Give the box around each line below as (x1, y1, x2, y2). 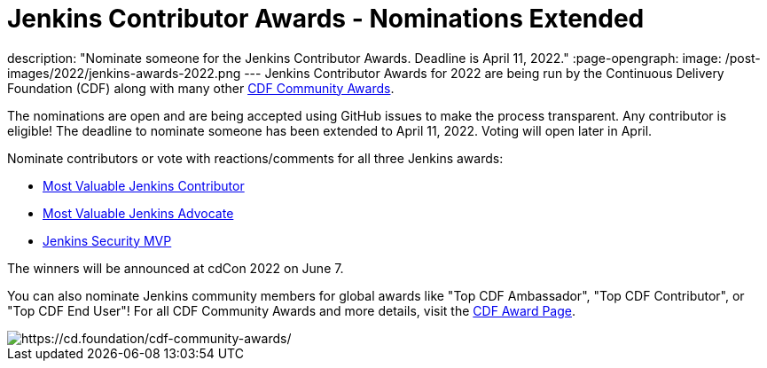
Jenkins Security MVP (43, 232, 172, 248)
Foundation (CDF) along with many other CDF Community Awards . (7, 80, 395, 96)
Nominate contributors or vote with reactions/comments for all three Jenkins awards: (7, 150, 504, 166)
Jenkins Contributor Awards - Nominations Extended (7, 4, 645, 34)
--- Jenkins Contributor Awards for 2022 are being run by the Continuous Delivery (244, 65, 724, 81)
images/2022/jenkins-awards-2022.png (7, 65, 241, 81)
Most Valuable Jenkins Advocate (43, 205, 234, 221)
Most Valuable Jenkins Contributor (43, 177, 245, 193)
